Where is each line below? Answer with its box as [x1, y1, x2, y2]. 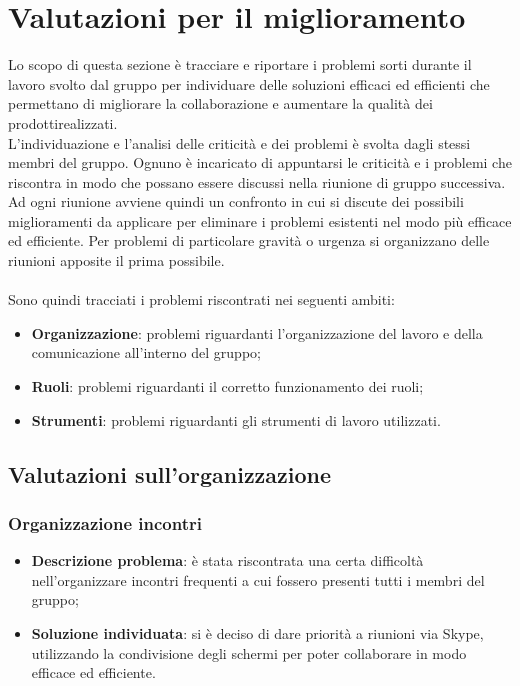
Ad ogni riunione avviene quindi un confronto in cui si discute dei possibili [8, 191, 464, 212]
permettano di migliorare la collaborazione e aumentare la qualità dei [8, 93, 433, 114]
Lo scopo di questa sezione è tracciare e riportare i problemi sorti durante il [8, 54, 472, 75]
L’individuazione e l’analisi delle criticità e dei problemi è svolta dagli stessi [8, 132, 471, 153]
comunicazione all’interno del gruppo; [31, 342, 261, 363]
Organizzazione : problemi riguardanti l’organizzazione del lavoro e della [31, 322, 483, 343]
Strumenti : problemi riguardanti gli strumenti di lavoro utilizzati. [31, 409, 441, 430]
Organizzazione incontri [8, 510, 202, 535]
